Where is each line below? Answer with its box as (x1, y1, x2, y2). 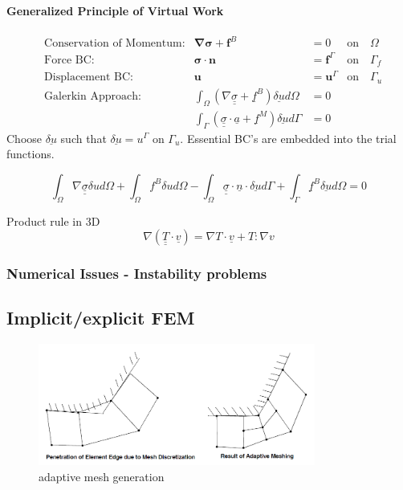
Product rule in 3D (6, 212, 100, 229)
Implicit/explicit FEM (6, 305, 195, 330)
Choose (6, 129, 43, 146)
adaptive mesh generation (39, 468, 165, 484)
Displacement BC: (44, 71, 133, 84)
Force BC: (44, 54, 95, 66)
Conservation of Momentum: (44, 38, 185, 50)
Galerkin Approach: (44, 90, 141, 102)
